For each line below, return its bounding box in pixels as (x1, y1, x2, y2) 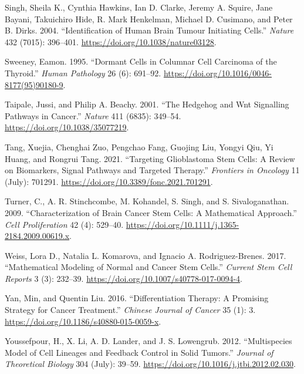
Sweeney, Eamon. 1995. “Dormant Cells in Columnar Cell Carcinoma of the (5, 55, 277, 68)
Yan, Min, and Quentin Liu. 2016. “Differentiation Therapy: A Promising (5, 292, 269, 304)
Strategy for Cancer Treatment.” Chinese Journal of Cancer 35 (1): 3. (5, 304, 256, 316)
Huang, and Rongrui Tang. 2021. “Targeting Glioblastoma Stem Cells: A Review (5, 152, 295, 164)
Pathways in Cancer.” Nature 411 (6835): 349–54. (5, 109, 181, 122)
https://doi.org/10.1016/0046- (163, 66, 272, 79)
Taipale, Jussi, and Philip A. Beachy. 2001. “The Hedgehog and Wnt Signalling (5, 98, 289, 110)
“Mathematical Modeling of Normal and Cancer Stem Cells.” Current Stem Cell (5, 261, 292, 273)
